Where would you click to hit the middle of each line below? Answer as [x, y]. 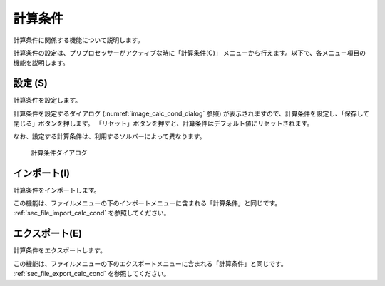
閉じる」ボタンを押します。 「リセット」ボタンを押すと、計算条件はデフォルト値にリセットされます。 [163, 123]
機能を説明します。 [41, 63]
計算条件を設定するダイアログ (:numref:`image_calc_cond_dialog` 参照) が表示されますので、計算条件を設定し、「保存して [191, 113]
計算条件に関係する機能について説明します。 [78, 40]
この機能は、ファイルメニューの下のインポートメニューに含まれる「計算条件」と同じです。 [147, 203]
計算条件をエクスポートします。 [60, 250]
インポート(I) [42, 173]
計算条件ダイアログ [59, 153]
